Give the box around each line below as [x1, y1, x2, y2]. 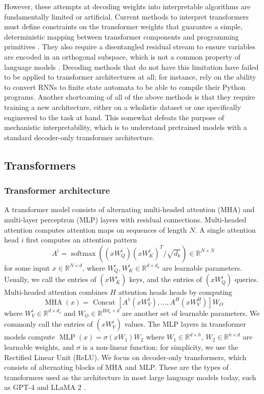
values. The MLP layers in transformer [124, 318, 246, 329]
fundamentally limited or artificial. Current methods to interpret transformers [4, 11, 249, 22]
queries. [234, 274, 259, 285]
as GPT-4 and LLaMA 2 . [4, 382, 86, 392]
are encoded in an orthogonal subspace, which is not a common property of [4, 51, 240, 62]
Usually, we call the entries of [4, 274, 96, 285]
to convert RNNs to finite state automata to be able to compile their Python [4, 81, 246, 92]
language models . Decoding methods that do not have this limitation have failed [4, 61, 259, 72]
